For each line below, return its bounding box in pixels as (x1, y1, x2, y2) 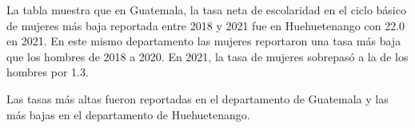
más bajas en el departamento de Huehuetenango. (6, 106, 250, 122)
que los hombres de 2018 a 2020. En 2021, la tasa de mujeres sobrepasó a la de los (6, 48, 409, 64)
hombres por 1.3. (6, 64, 89, 80)
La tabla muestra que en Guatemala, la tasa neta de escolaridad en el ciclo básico (6, 2, 406, 17)
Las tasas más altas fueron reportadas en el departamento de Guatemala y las (6, 90, 389, 107)
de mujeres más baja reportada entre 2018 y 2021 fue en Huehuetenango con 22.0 (6, 17, 405, 33)
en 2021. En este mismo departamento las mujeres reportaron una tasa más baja (6, 33, 401, 49)
